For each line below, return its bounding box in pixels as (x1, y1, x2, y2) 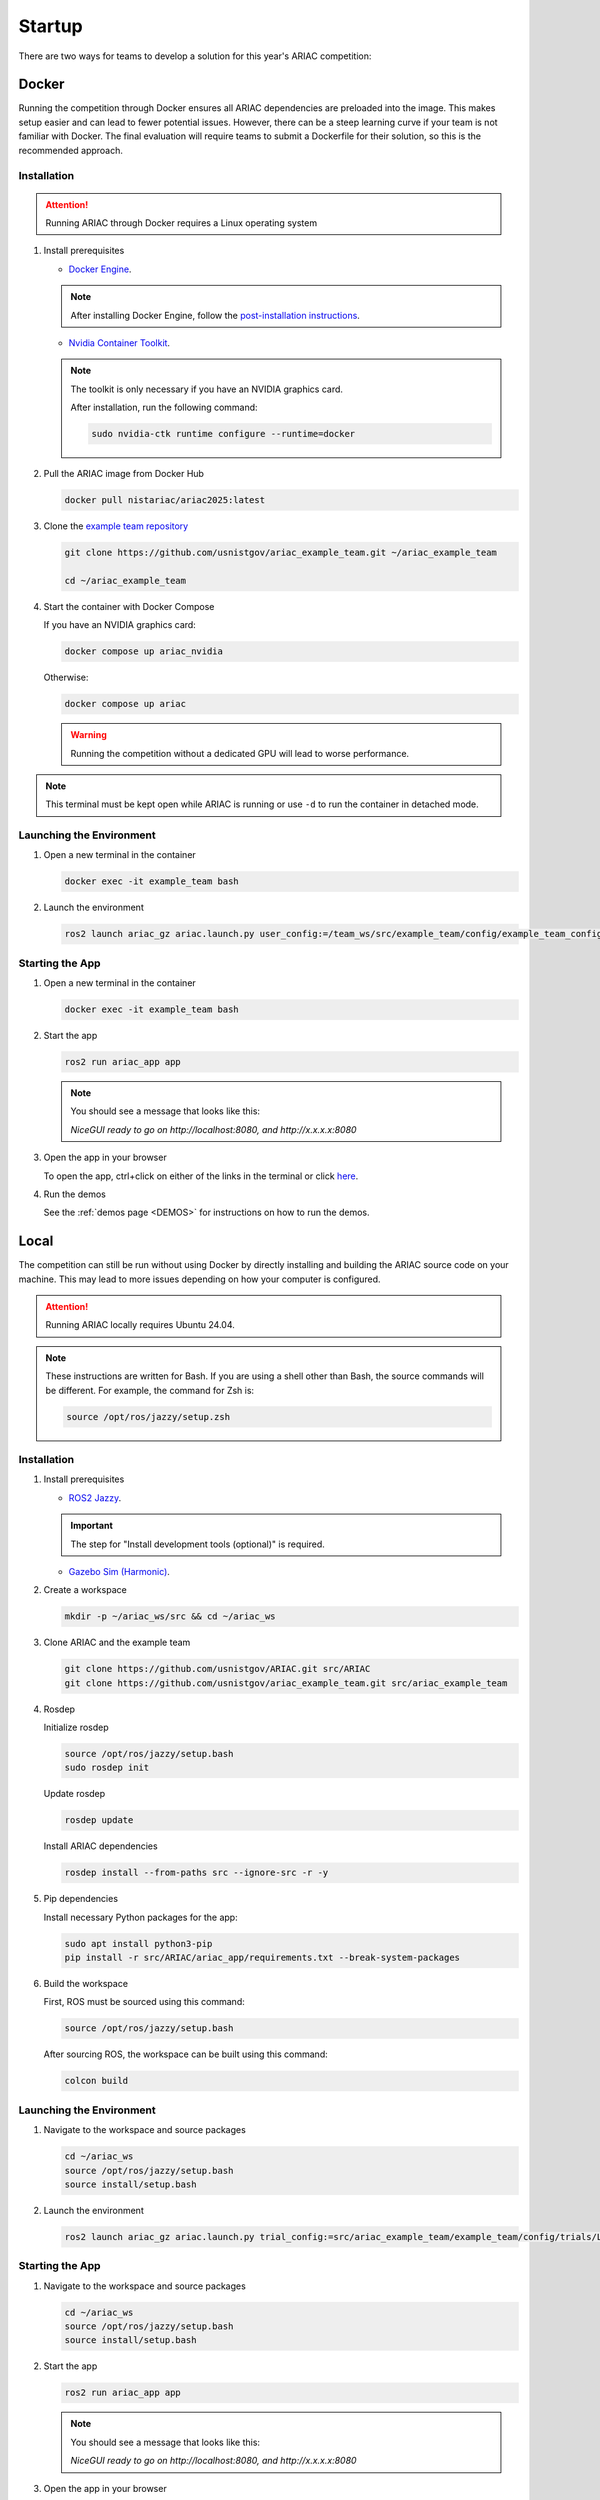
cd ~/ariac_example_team (64, 575, 187, 586)
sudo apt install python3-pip (64, 1938, 213, 1949)
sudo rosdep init (64, 1762, 150, 1774)
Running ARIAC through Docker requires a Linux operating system (45, 216, 318, 229)
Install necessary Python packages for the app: (43, 1911, 239, 1923)
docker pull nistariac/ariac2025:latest (64, 495, 265, 506)
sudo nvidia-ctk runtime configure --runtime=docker (91, 428, 356, 440)
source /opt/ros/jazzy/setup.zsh (66, 1411, 230, 1422)
